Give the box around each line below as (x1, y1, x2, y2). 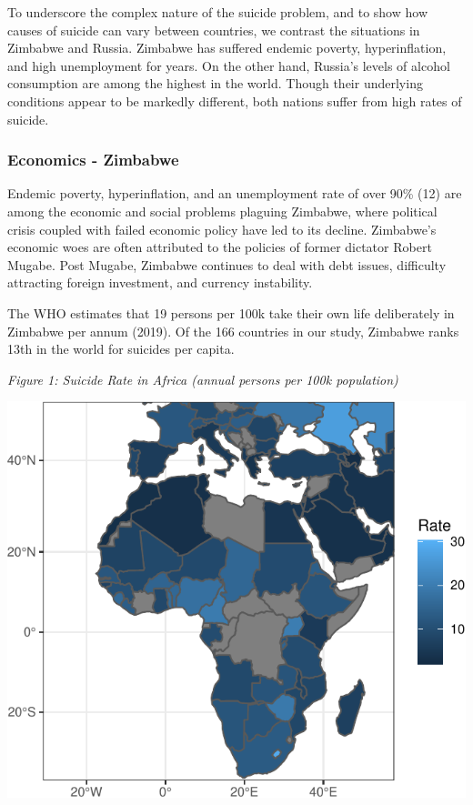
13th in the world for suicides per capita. (7, 339, 235, 358)
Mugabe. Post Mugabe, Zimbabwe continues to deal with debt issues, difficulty (7, 255, 447, 274)
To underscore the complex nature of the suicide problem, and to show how (7, 3, 428, 21)
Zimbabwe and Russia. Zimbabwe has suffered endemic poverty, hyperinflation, (7, 38, 447, 57)
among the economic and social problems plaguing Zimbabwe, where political (7, 201, 438, 220)
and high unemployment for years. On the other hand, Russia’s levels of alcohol (7, 55, 450, 75)
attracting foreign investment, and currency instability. (7, 273, 313, 292)
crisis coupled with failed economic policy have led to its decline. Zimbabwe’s (7, 219, 437, 238)
